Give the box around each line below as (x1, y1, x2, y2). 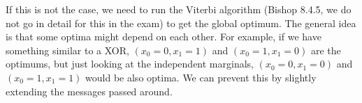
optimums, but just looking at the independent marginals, (6, 56, 254, 71)
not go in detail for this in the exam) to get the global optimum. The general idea (6, 15, 356, 30)
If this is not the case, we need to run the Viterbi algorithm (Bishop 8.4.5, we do (6, 2, 352, 16)
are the (311, 42, 341, 57)
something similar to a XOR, (6, 42, 129, 57)
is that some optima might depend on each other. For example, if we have (6, 29, 321, 44)
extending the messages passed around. (6, 84, 173, 98)
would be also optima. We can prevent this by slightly (85, 70, 317, 84)
